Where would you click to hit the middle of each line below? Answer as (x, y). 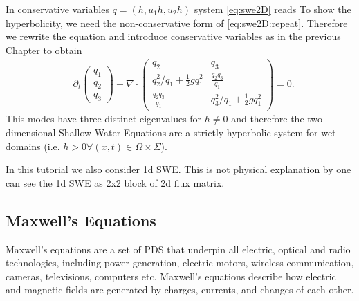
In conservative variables (57, 9)
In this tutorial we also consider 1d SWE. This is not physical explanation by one (178, 169)
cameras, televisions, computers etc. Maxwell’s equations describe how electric (171, 276)
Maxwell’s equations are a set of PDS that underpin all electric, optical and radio (178, 249)
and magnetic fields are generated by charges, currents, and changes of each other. (180, 290)
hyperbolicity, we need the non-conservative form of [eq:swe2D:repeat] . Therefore (177, 22)
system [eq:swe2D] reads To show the (273, 9)
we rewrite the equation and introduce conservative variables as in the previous (173, 36)
